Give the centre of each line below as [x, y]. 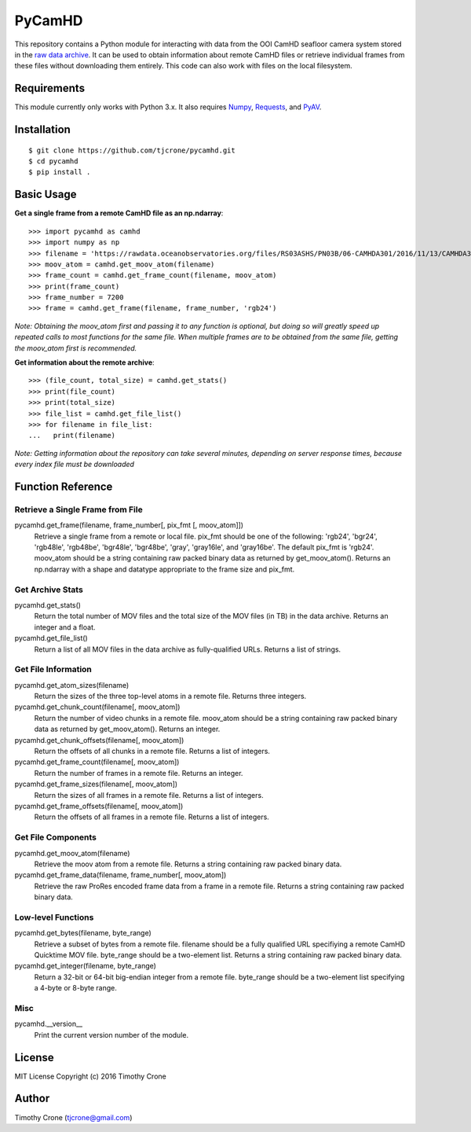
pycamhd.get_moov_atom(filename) [72, 853]
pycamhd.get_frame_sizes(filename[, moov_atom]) [96, 784]
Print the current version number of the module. [111, 1035]
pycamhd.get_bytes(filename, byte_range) [83, 933]
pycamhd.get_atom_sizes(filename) [72, 685]
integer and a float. [65, 627]
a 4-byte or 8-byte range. [75, 988]
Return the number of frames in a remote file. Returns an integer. [139, 773]
